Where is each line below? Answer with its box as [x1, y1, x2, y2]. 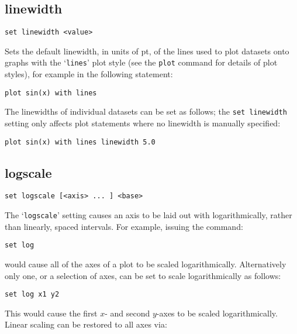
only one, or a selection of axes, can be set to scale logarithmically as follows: [5, 269, 281, 281]
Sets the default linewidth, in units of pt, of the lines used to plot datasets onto [5, 44, 289, 57]
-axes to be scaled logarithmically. [156, 307, 278, 319]
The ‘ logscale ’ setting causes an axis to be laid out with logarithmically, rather [5, 209, 292, 221]
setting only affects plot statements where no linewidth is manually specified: [5, 117, 281, 129]
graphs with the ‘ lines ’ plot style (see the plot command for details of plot [5, 56, 278, 68]
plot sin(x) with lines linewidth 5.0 [5, 137, 156, 146]
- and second [105, 307, 150, 319]
